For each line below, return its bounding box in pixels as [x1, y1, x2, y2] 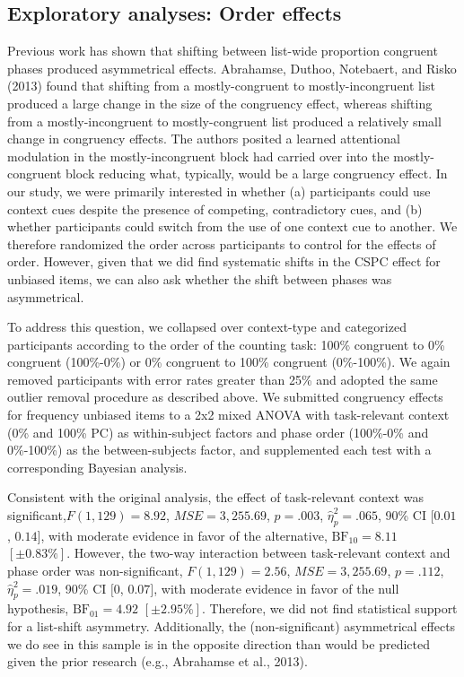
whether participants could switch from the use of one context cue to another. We [7, 217, 458, 236]
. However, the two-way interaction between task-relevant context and [66, 543, 451, 562]
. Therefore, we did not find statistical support [201, 599, 458, 618]
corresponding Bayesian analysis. [7, 457, 188, 476]
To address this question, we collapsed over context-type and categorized [7, 317, 407, 336]
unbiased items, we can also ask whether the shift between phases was [7, 269, 392, 288]
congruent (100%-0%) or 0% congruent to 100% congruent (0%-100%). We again [7, 352, 451, 371]
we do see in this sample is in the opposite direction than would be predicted [7, 634, 431, 653]
